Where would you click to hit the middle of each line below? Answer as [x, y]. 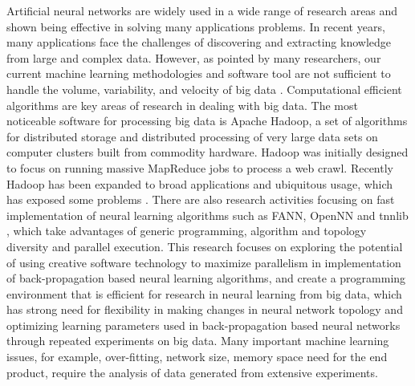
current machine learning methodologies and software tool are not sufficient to [199, 73]
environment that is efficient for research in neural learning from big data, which [204, 293]
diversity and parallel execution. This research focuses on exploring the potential [205, 246]
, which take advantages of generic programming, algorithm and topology [187, 231]
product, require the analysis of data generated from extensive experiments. [192, 372]
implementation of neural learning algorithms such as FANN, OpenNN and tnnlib [207, 215]
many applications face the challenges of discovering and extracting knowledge [199, 42]
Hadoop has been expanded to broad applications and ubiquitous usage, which [200, 183]
